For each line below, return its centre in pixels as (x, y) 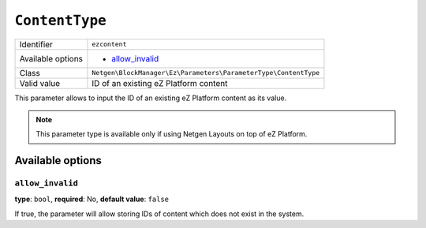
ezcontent (109, 45)
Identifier (36, 44)
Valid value (40, 83)
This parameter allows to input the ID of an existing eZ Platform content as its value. (151, 98)
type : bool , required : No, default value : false (92, 199)
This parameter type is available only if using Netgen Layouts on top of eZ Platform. (172, 134)
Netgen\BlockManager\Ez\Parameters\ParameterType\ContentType (206, 73)
